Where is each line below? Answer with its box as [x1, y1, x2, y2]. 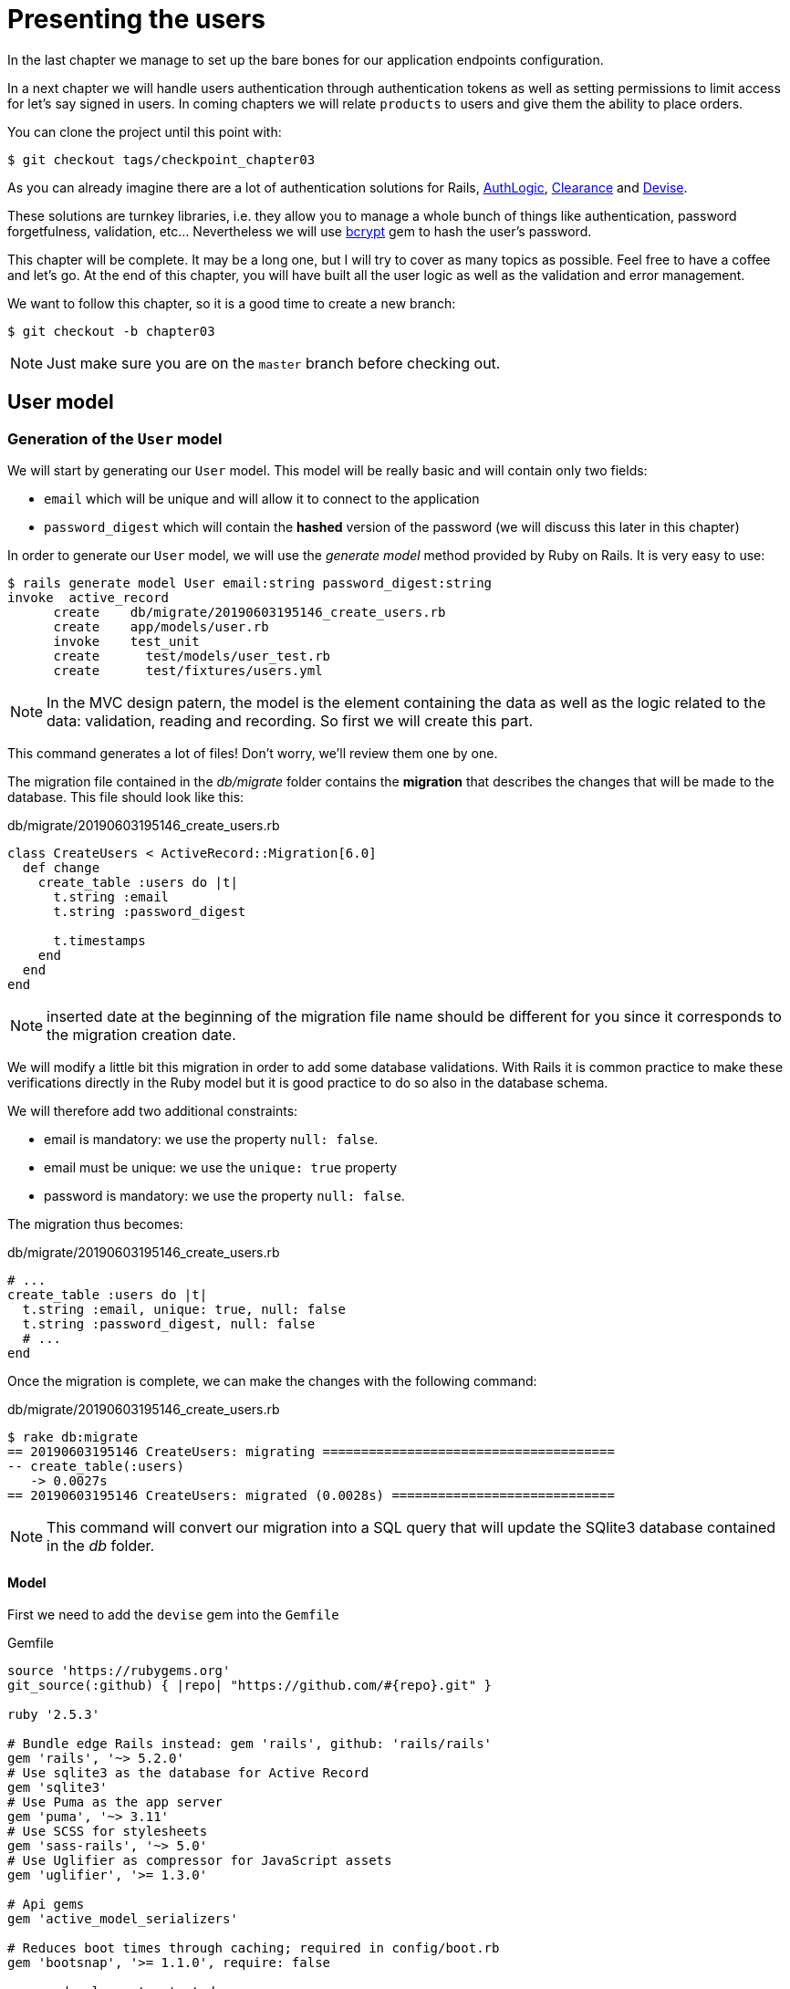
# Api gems [7, 1897, 85, 1912]
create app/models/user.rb [53, 619, 269, 634]
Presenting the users [7, 4, 265, 35]
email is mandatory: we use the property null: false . [44, 1130, 379, 1147]
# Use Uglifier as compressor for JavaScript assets [7, 1853, 392, 1869]
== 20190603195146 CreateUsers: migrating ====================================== [7, 1443, 615, 1459]
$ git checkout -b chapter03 [7, 323, 215, 338]
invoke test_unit [53, 633, 200, 649]
